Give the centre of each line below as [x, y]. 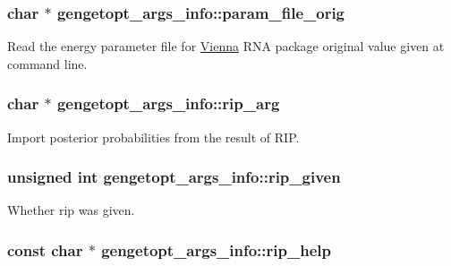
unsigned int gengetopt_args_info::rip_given [174, 177]
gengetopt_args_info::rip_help [216, 249]
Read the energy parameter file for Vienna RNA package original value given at [226, 46]
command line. [47, 63]
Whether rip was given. [71, 210]
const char [45, 249]
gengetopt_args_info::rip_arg [168, 103]
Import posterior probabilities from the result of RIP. [153, 137]
